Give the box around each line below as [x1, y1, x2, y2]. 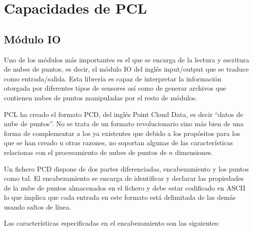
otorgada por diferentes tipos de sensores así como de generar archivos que [4, 83, 226, 93]
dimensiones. [175, 147, 213, 157]
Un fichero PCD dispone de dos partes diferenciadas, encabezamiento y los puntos [4, 163, 249, 173]
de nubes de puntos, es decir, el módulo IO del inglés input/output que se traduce [4, 64, 249, 74]
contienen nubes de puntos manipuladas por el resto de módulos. [4, 92, 197, 102]
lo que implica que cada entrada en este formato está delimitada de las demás [4, 192, 236, 202]
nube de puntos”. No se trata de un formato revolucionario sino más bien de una [4, 118, 244, 129]
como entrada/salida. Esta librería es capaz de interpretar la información [4, 73, 221, 83]
